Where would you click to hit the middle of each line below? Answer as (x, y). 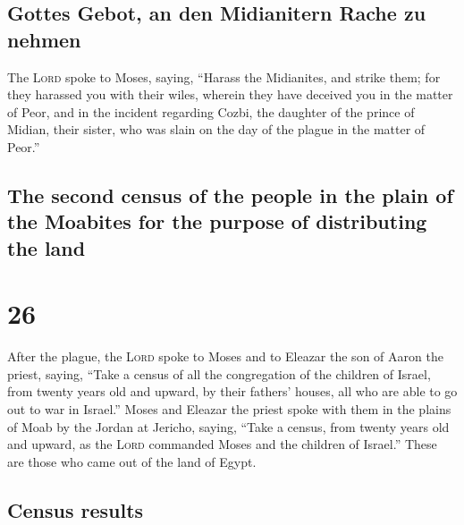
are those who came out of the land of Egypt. (132, 461)
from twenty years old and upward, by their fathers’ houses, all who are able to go (232, 391)
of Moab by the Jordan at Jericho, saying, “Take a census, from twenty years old (228, 426)
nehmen (44, 39)
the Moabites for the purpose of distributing (217, 221)
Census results (76, 509)
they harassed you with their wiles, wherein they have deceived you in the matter (230, 94)
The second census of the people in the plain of (230, 195)
